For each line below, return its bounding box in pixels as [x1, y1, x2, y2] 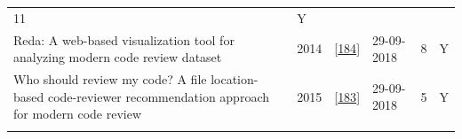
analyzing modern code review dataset [13, 48, 222, 66]
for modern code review [13, 104, 142, 123]
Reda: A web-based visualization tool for [13, 30, 235, 49]
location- [211, 70, 259, 89]
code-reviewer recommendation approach [47, 87, 269, 105]
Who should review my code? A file [13, 70, 207, 89]
